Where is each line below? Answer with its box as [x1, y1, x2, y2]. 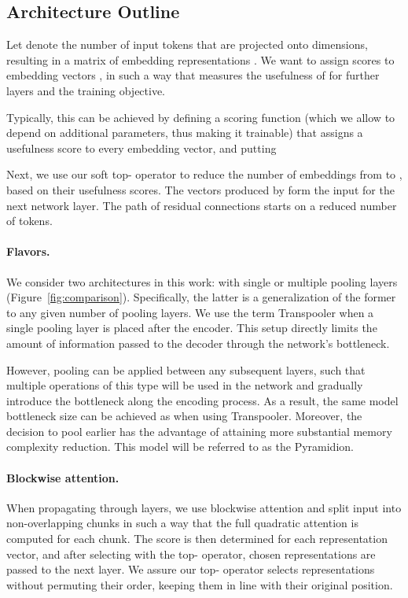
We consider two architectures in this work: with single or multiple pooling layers [6, 273, 398, 290]
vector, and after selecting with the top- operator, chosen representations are [6, 545, 376, 562]
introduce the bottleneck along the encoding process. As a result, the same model [6, 392, 399, 408]
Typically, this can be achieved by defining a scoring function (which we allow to [6, 109, 395, 125]
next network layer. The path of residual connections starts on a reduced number [6, 197, 397, 213]
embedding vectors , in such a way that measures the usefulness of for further [6, 67, 380, 83]
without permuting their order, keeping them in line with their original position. [6, 576, 393, 592]
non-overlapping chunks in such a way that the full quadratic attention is [6, 515, 358, 531]
